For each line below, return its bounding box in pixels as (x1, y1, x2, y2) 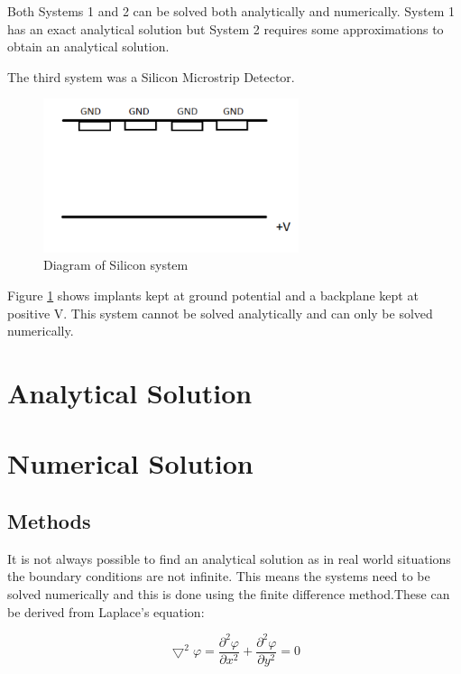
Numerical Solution (7, 445, 254, 482)
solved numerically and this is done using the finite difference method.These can (7, 584, 450, 603)
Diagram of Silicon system (43, 255, 189, 274)
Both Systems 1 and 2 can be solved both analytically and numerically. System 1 (7, 2, 455, 20)
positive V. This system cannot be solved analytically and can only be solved (7, 303, 433, 322)
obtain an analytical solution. (7, 37, 170, 56)
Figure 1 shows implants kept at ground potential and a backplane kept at (7, 286, 419, 305)
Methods (7, 506, 91, 534)
